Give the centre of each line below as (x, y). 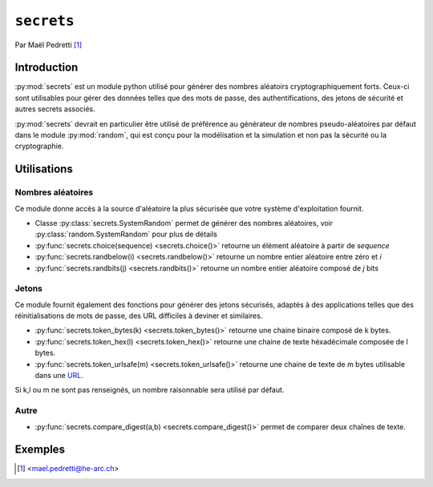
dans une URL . (59, 375)
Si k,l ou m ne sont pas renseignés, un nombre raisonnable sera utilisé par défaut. (150, 390)
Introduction (47, 68)
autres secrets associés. (55, 109)
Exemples (40, 450)
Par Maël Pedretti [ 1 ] (49, 45)
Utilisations (44, 169)
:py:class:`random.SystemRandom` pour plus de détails (126, 234)
